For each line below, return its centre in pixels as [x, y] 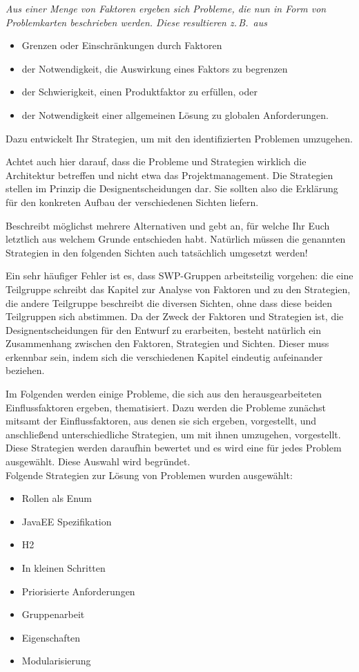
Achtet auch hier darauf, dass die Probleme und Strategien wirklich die [156, 161]
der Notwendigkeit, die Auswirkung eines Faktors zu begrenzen [155, 68]
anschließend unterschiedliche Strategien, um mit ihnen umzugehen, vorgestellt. [173, 434]
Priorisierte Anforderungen [78, 591]
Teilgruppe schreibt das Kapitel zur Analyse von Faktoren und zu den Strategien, [178, 289]
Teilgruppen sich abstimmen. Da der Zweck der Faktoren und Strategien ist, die [175, 316]
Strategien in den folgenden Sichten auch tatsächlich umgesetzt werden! [157, 252]
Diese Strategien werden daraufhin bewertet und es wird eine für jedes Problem [174, 448]
